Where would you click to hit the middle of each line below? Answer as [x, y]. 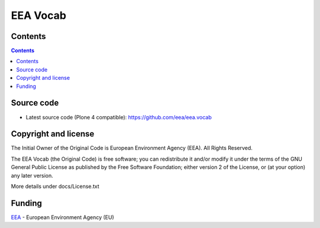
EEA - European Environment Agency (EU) [63, 217]
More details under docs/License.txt [55, 186]
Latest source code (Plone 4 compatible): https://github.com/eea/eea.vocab [119, 117]
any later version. [32, 175]
